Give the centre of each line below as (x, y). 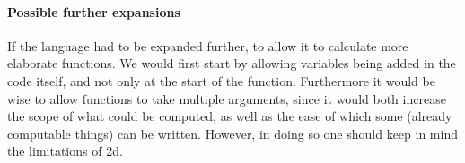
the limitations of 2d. (65, 151)
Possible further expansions (94, 11)
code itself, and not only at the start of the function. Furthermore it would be (221, 80)
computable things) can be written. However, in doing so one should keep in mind (232, 133)
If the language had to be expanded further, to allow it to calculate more (208, 45)
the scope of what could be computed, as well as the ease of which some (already (230, 116)
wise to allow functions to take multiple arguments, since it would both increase (227, 98)
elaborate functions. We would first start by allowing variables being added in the (232, 63)
